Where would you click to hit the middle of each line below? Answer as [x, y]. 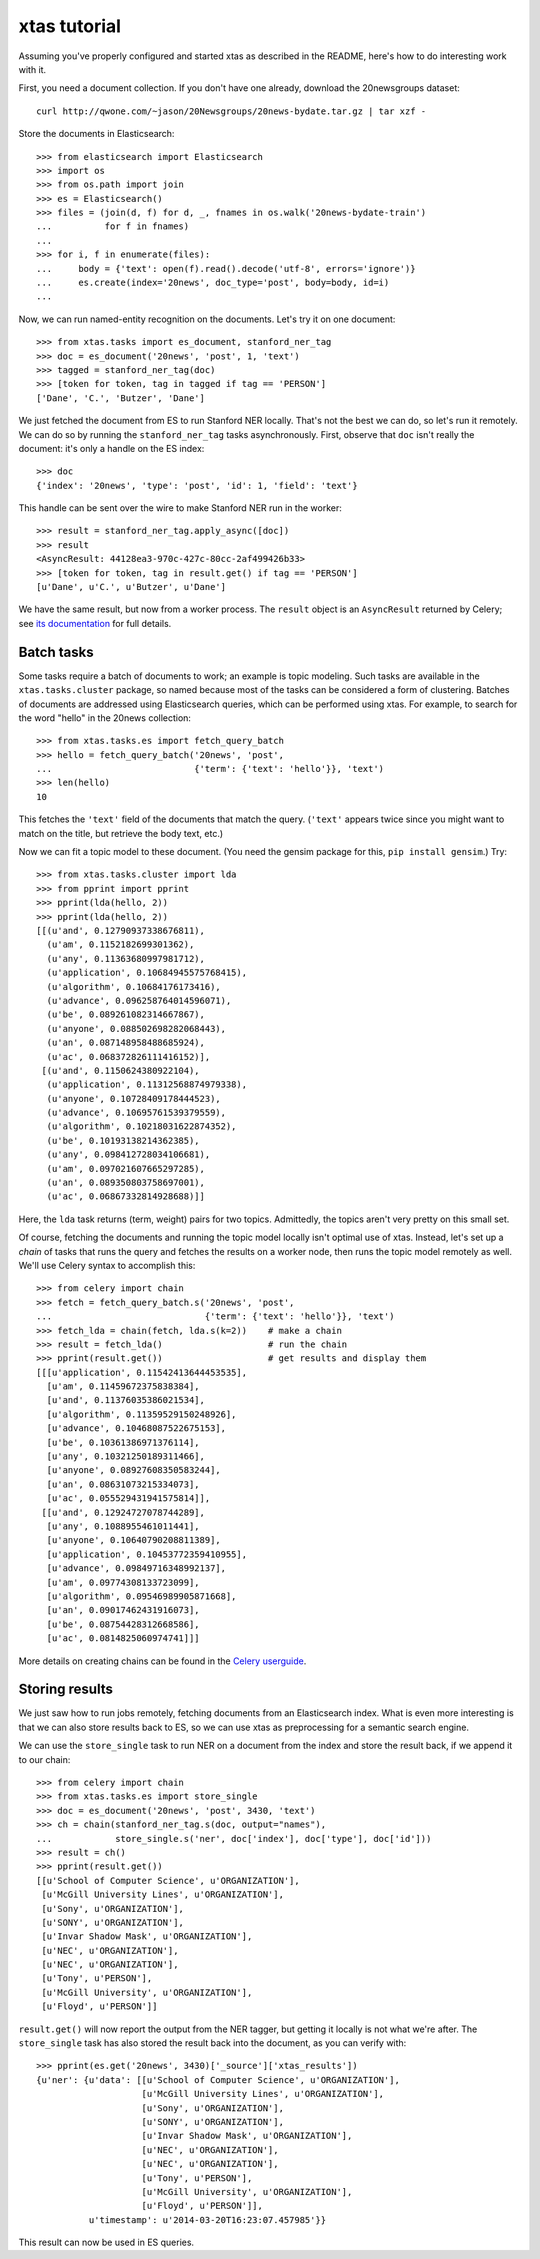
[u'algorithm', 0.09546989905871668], [141, 1596]
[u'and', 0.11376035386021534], [125, 1400]
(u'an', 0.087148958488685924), [125, 1043]
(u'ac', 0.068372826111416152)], [128, 1056]
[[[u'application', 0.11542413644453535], [142, 1372]
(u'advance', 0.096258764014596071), [139, 1000]
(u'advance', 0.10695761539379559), [136, 1113]
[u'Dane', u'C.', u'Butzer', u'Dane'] [131, 587]
